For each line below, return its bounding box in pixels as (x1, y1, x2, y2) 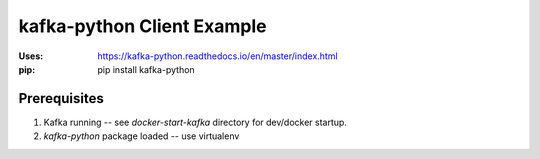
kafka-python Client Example (18, 15, 267, 37)
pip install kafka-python (97, 63, 195, 75)
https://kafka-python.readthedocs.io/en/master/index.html (97, 50, 339, 62)
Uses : (18, 50, 44, 62)
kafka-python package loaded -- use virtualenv (43, 130, 240, 142)
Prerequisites (18, 90, 104, 107)
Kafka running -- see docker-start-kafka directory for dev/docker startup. (43, 116, 347, 128)
